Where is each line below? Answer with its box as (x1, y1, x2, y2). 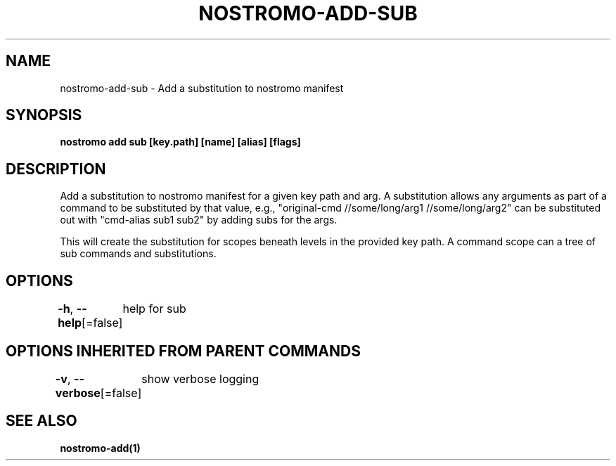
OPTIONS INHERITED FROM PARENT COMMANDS (6, 342, 361, 360)
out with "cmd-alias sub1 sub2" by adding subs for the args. (60, 214, 338, 226)
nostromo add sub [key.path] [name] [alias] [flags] (60, 136, 301, 148)
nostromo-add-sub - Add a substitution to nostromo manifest (60, 82, 344, 94)
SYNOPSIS (6, 106, 82, 124)
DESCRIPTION (6, 160, 106, 178)
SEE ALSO (6, 412, 77, 430)
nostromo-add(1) (60, 441, 141, 454)
